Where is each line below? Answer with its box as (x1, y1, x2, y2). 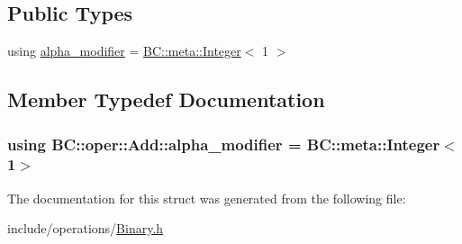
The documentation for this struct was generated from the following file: (7, 188, 406, 207)
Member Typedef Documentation (7, 86, 325, 113)
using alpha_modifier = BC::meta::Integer (7, 41, 241, 60)
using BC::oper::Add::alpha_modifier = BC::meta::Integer (7, 132, 440, 155)
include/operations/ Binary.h (7, 219, 164, 238)
